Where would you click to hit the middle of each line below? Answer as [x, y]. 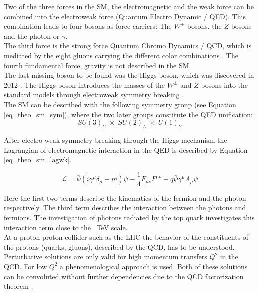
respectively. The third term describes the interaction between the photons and [125, 208]
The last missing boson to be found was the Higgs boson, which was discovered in [129, 75]
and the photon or [32, 36]
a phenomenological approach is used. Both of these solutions [154, 266]
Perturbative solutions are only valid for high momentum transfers [106, 257]
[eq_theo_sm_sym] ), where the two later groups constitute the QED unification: [128, 114]
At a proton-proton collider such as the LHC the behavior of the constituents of [126, 237]
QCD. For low [25, 266]
